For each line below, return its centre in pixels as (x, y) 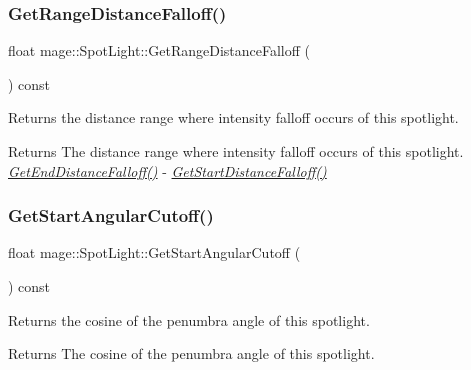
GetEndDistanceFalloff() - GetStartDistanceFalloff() (167, 170)
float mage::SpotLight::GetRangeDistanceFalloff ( (159, 50)
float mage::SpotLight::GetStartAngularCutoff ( (154, 252)
